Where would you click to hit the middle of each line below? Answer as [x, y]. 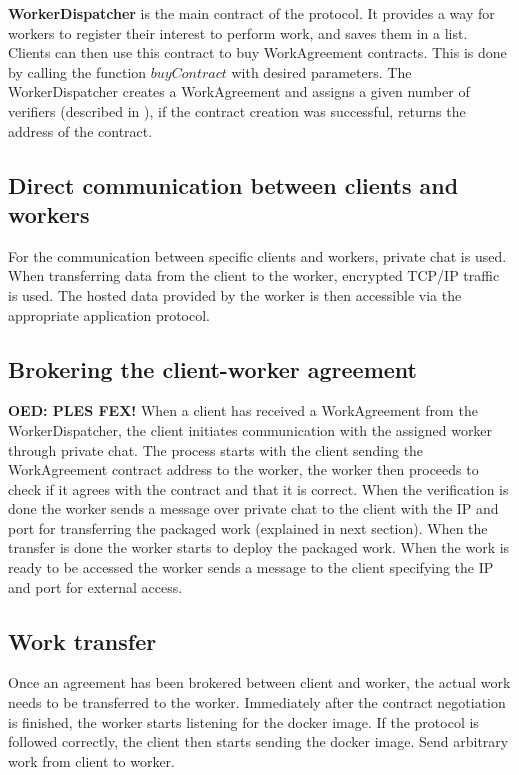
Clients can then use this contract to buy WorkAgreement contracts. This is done [257, 52]
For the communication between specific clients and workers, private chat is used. [257, 255]
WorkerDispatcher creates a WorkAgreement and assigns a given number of [239, 91]
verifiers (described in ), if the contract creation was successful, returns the [237, 110]
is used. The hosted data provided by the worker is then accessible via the [235, 294]
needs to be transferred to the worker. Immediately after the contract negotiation [257, 702]
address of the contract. [80, 130]
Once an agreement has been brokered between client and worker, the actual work [259, 682]
